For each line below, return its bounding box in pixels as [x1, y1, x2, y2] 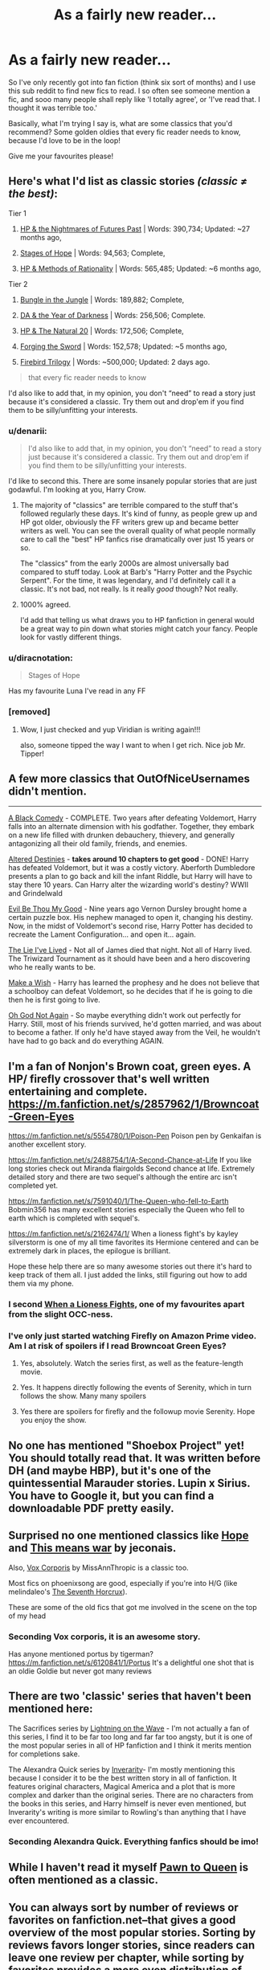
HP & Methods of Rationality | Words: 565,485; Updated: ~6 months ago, [19, 264, 261, 273]
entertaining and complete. [8, 1085, 147, 1098]
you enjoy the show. [19, 1416, 87, 1425]
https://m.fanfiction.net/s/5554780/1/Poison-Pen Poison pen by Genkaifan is [8, 1131, 262, 1141]
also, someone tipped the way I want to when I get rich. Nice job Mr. [19, 740, 246, 750]
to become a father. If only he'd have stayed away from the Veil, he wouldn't [8, 1028, 261, 1037]
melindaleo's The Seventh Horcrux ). [8, 1587, 128, 1596]
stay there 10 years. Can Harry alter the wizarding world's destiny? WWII [8, 880, 249, 889]
